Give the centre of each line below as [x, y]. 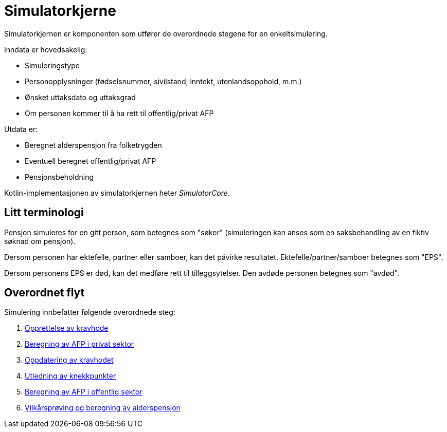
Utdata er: [21, 129]
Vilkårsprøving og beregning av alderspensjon [103, 408]
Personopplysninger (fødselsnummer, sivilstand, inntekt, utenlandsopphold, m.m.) [163, 81]
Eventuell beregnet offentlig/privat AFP [91, 161]
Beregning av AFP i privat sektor [79, 344]
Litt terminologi [44, 213]
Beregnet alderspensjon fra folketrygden [93, 145]
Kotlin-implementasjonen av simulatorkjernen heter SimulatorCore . [117, 193]
